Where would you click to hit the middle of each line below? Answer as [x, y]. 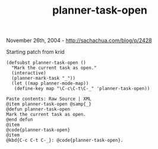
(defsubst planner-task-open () [46, 63]
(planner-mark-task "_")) [44, 78]
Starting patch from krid [35, 52]
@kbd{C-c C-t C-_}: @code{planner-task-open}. [65, 140]
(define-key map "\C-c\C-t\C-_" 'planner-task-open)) [82, 89]
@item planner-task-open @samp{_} [49, 104]
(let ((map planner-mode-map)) [50, 83]
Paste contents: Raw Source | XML [49, 99]
